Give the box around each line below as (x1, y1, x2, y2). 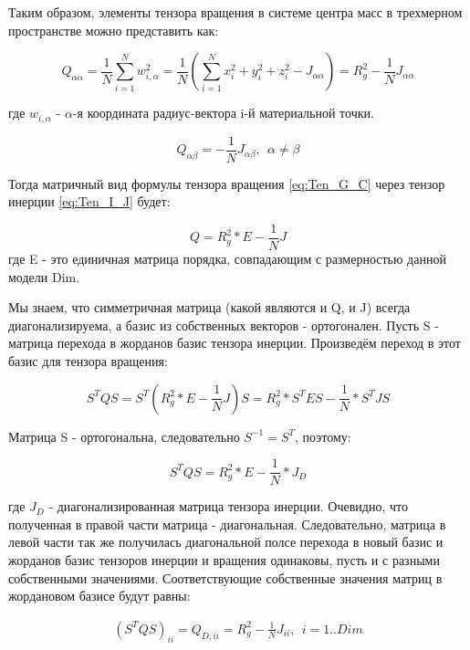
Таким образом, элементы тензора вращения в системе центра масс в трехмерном (8, 3, 463, 21)
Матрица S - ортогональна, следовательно (8, 426, 240, 446)
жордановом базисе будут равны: (8, 586, 191, 605)
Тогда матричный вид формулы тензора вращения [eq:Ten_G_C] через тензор (8, 173, 445, 193)
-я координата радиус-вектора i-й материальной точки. (72, 103, 374, 122)
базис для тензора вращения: (8, 351, 168, 370)
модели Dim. (8, 267, 80, 286)
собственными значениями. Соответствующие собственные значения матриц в (8, 568, 443, 587)
